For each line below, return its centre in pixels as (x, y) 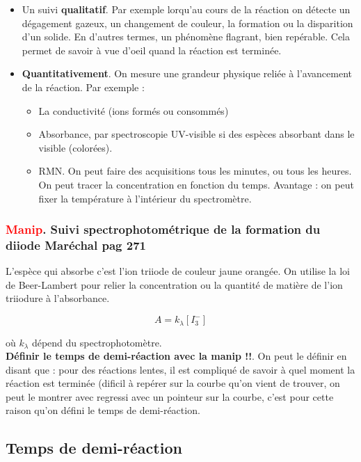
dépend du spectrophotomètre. (97, 342)
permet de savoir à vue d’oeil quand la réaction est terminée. (152, 50)
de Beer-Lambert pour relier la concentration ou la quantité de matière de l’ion (174, 284)
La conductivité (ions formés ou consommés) (134, 110)
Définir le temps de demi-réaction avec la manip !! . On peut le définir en (176, 356)
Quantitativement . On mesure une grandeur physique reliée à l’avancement (187, 73)
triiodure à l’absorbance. (58, 298)
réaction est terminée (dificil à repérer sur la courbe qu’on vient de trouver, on (173, 383)
